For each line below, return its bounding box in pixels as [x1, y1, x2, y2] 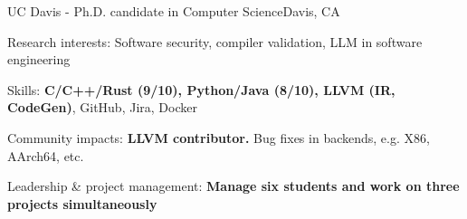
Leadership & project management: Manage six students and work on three [7, 176, 460, 195]
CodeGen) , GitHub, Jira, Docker [7, 98, 197, 117]
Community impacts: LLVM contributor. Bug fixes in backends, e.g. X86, [7, 128, 430, 147]
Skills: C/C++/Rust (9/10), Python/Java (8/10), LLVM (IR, [7, 80, 396, 99]
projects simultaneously [7, 194, 157, 213]
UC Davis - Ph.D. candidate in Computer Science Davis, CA [7, 2, 340, 20]
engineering [7, 50, 71, 69]
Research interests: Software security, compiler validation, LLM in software [7, 32, 423, 51]
